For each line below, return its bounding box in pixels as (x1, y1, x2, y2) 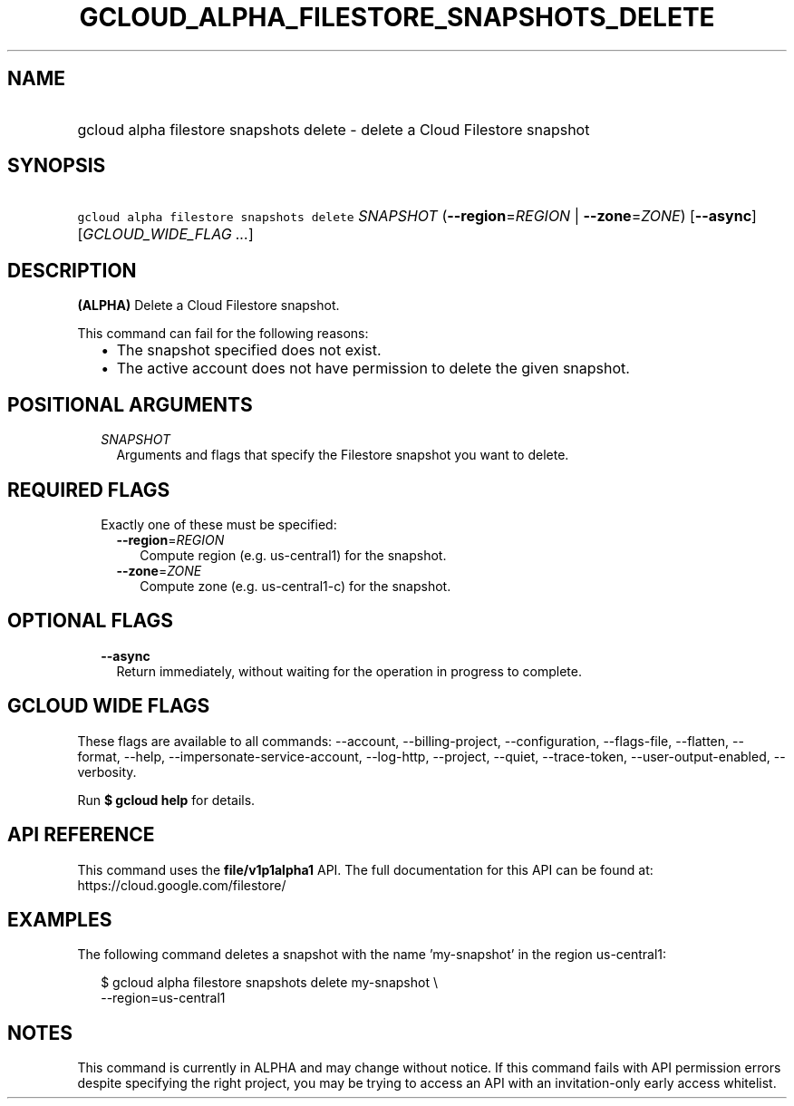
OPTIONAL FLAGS (7, 609, 173, 633)
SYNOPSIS (7, 154, 106, 178)
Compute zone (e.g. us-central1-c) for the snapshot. (140, 577, 451, 594)
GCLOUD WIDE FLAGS (7, 694, 210, 718)
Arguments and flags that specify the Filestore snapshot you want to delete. (116, 447, 569, 463)
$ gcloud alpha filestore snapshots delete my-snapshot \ (101, 975, 438, 991)
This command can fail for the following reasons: (77, 325, 369, 342)
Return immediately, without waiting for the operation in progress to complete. (116, 663, 582, 679)
